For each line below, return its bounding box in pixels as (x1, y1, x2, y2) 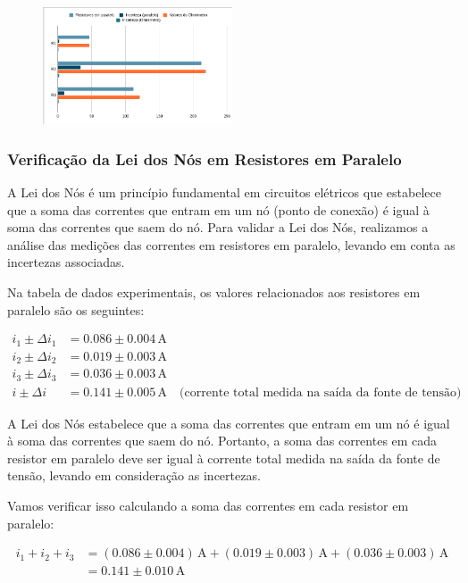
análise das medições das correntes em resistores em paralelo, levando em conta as (7, 235, 455, 254)
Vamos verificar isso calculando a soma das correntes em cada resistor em (7, 496, 409, 515)
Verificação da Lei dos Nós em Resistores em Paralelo (7, 147, 402, 170)
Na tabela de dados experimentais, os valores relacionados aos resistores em (7, 283, 421, 301)
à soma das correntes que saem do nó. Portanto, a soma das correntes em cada (7, 431, 438, 450)
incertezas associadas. (7, 253, 125, 271)
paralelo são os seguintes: (7, 300, 145, 319)
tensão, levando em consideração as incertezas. (7, 466, 261, 485)
